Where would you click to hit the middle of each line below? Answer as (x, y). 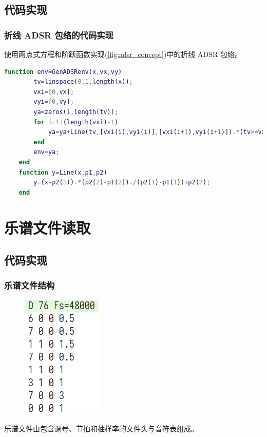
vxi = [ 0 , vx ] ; (54, 92)
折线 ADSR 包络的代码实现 (59, 35)
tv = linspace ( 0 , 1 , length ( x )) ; (83, 82)
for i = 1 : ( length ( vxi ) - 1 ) (76, 122)
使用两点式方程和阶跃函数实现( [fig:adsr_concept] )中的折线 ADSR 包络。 (123, 54)
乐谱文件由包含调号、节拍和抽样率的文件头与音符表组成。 (101, 429)
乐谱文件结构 (30, 285)
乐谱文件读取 (47, 227)
